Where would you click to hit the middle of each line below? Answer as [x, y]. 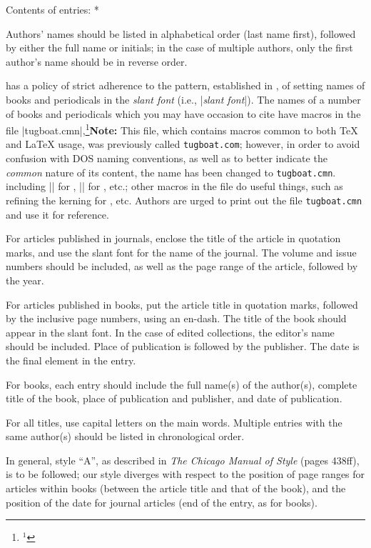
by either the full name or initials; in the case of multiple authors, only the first [179, 48]
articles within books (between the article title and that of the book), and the [176, 488]
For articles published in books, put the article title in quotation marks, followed [182, 304]
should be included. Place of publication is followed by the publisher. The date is [183, 346]
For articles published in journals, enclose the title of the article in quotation [173, 238]
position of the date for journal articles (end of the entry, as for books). [162, 502]
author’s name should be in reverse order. [97, 61]
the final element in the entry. [71, 360]
